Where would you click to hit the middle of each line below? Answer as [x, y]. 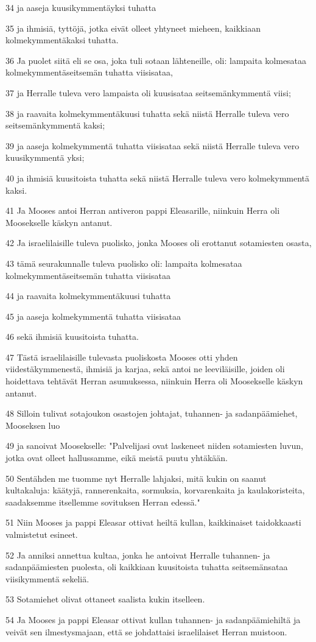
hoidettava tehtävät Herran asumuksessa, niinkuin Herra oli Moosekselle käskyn [154, 381]
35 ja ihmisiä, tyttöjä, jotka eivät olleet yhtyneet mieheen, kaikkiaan [133, 28]
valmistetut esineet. [42, 534]
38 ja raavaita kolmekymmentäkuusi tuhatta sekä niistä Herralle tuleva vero [147, 113]
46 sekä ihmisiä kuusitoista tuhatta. [72, 337]
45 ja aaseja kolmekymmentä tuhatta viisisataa [93, 316]
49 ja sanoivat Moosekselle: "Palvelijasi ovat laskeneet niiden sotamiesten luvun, [154, 446]
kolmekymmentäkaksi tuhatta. [62, 40]
